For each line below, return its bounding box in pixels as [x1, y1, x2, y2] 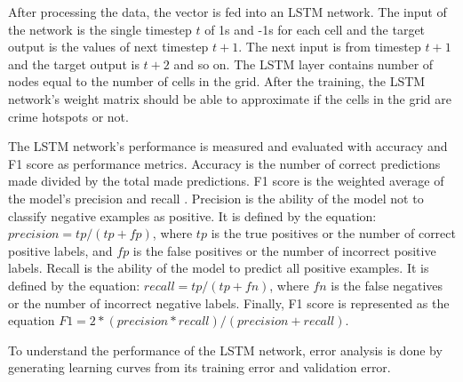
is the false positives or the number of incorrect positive [132, 241, 436, 259]
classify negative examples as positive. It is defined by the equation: [8, 206, 377, 225]
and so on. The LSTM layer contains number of [173, 54, 434, 73]
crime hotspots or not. [8, 107, 129, 125]
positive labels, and [8, 241, 113, 259]
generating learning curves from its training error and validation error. [8, 358, 391, 377]
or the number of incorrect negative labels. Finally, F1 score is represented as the [8, 293, 450, 312]
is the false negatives [331, 275, 443, 294]
